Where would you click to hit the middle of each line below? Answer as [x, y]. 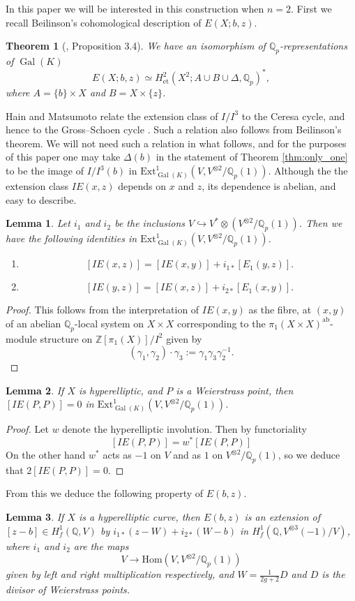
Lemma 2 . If [35, 390]
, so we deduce [309, 455]
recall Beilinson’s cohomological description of [104, 22]
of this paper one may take [63, 157]
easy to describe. [41, 199]
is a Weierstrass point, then [235, 390]
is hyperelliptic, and [121, 390]
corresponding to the [221, 323]
